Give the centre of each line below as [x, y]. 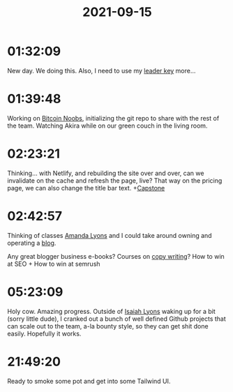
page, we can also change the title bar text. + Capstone [86, 188]
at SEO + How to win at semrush [54, 264]
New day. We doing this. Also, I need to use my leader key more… [102, 70]
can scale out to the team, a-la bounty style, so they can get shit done [108, 326]
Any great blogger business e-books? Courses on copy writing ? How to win [116, 256]
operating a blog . [32, 243]
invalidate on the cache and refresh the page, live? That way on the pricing [115, 180]
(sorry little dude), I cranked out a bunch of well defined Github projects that [117, 319]
